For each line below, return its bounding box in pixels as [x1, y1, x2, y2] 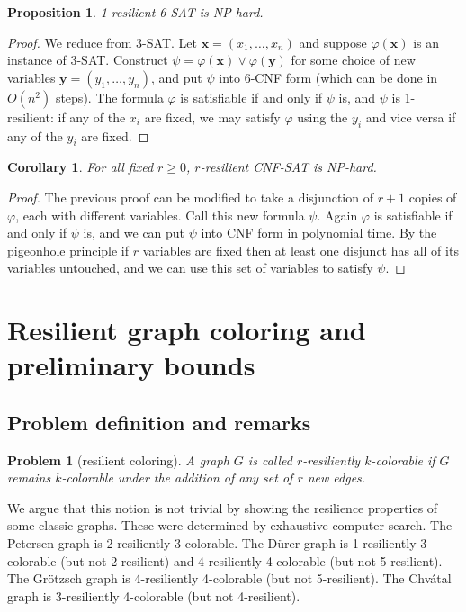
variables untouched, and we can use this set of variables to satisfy [7, 258, 373, 277]
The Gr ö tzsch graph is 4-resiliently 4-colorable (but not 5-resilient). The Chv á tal [7, 569, 452, 588]
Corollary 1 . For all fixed [7, 157, 154, 176]
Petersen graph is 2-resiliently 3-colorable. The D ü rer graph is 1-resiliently [7, 534, 417, 553]
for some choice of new [291, 50, 416, 69]
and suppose [299, 32, 367, 51]
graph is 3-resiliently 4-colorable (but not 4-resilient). [7, 586, 300, 605]
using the [297, 107, 348, 126]
